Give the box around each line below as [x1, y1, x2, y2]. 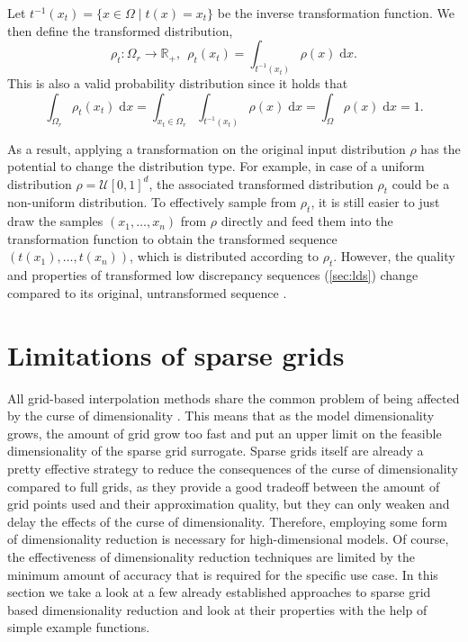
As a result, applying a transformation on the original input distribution [7, 139, 406, 158]
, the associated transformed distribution [148, 174, 373, 193]
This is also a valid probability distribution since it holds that [7, 74, 348, 93]
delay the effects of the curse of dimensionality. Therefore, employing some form [7, 511, 447, 530]
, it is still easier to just [310, 193, 440, 212]
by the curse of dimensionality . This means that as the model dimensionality [7, 406, 435, 425]
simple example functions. [7, 618, 150, 637]
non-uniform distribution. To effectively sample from [7, 193, 297, 212]
